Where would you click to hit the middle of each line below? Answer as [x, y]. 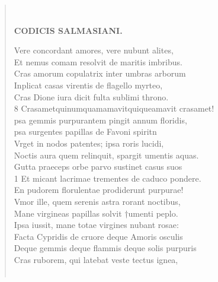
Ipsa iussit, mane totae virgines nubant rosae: [96, 225]
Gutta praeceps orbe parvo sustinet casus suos [98, 167]
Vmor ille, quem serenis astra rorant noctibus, [97, 201]
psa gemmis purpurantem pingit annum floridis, [100, 120]
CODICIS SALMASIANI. [68, 30]
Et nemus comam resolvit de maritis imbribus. [98, 61]
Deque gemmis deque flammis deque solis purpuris [105, 248]
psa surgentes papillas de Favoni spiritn [85, 132]
